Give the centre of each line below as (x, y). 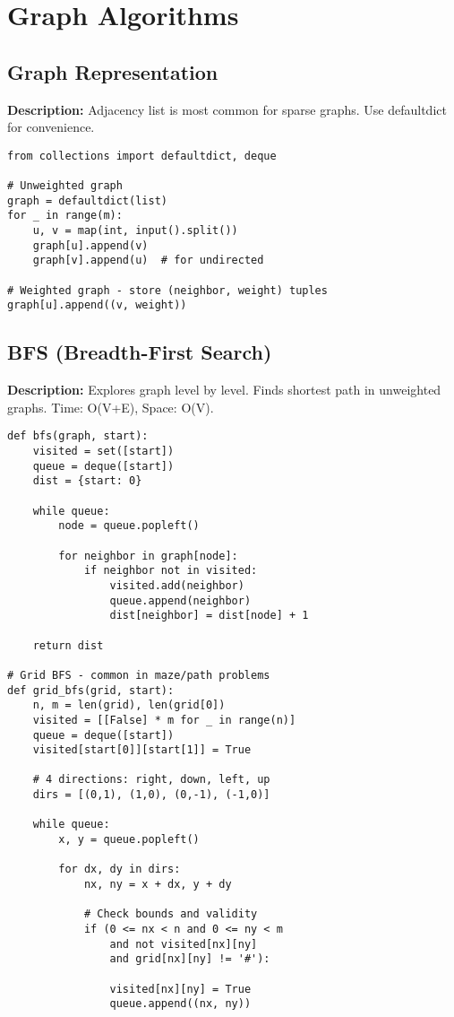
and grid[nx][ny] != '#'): (190, 959)
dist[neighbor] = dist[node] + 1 (209, 616)
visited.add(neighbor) (177, 585)
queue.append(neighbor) (180, 600)
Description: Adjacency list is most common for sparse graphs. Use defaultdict (227, 109)
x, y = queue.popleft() (129, 840)
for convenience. (51, 127)
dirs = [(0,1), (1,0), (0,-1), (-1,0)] (151, 795)
